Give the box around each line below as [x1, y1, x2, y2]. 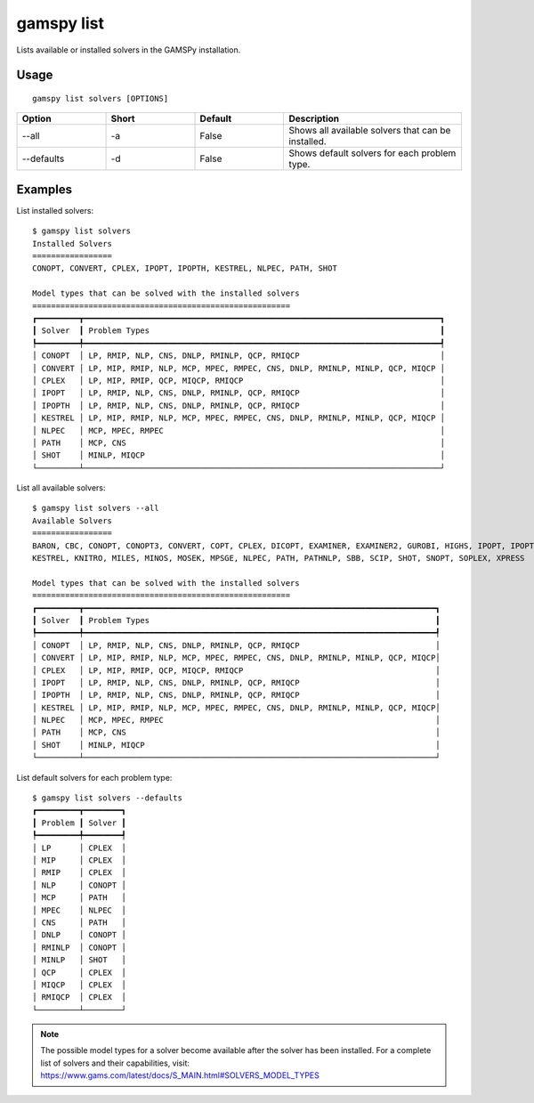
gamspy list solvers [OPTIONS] [32, 93, 169, 103]
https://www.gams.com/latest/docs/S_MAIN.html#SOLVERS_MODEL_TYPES [40, 1070, 320, 1081]
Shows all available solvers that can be [288, 125, 451, 137]
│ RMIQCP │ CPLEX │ [32, 993, 126, 1002]
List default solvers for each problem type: [16, 772, 173, 783]
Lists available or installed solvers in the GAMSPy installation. [16, 45, 241, 55]
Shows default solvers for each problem [288, 147, 457, 159]
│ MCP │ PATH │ [32, 893, 126, 903]
